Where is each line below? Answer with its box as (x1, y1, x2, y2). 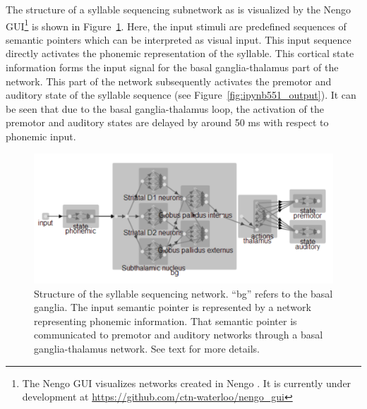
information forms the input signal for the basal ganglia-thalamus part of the (6, 60, 339, 75)
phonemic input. (6, 129, 76, 143)
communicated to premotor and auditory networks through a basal (34, 327, 323, 342)
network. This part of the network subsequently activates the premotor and (6, 73, 332, 88)
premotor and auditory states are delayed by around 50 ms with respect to (6, 115, 329, 130)
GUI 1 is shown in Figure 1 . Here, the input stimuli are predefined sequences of (6, 16, 347, 33)
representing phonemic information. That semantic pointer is (34, 313, 297, 328)
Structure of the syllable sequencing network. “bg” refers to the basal (34, 286, 333, 300)
